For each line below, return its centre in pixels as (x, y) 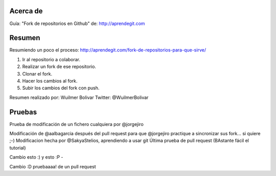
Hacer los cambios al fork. (50, 81)
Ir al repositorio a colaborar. (51, 59)
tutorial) (18, 147)
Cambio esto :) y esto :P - (36, 157)
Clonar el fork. (37, 73)
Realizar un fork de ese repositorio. (59, 67)
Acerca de (26, 11)
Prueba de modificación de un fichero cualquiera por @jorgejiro (77, 124)
